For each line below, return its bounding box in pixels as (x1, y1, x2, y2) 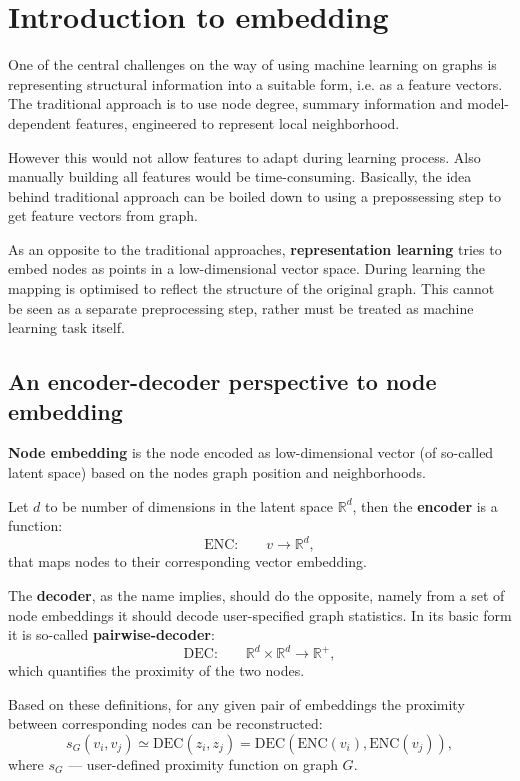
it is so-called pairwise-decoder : (8, 624, 215, 645)
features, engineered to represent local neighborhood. (75, 112, 400, 133)
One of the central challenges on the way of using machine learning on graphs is (8, 54, 497, 75)
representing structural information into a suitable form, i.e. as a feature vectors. (8, 73, 503, 94)
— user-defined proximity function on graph (68, 753, 338, 774)
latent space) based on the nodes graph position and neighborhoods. (8, 462, 426, 483)
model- (467, 93, 509, 114)
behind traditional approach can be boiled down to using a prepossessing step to (8, 185, 501, 206)
